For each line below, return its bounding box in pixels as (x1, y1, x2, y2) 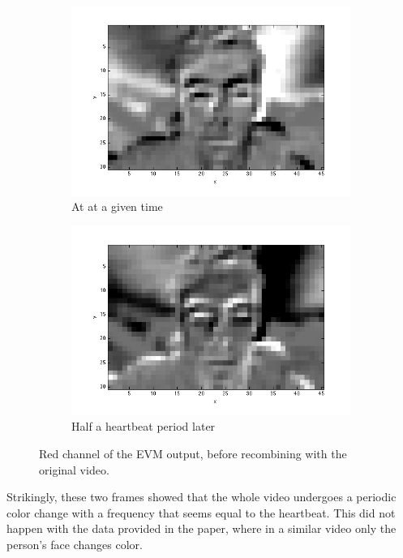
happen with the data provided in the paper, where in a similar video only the (6, 520, 397, 537)
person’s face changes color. (6, 535, 143, 552)
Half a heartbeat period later (71, 418, 216, 435)
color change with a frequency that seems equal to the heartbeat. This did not (6, 504, 396, 521)
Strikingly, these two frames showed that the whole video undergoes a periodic (6, 488, 397, 505)
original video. (39, 461, 109, 478)
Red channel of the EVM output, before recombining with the (39, 445, 347, 461)
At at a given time (71, 198, 163, 215)
